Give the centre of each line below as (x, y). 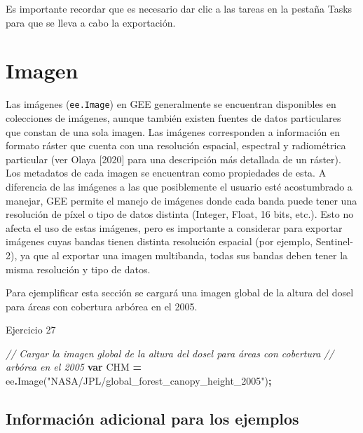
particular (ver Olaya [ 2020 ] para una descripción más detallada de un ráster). (173, 159)
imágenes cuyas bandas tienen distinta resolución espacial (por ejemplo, (159, 241)
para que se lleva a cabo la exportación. (91, 22)
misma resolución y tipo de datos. (78, 269)
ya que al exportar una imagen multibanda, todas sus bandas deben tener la (184, 255)
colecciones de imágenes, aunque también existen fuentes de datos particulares (173, 117)
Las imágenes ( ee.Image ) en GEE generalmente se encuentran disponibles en (171, 104)
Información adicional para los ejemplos (152, 419)
